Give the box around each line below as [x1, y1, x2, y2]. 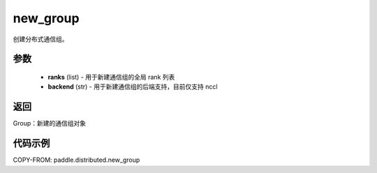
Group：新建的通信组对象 [13, 119, 87, 128]
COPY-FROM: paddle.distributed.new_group [13, 156, 140, 164]
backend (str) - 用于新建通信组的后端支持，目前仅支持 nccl [47, 82, 218, 91]
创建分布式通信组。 [13, 35, 68, 43]
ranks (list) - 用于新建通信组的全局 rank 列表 [47, 73, 175, 81]
